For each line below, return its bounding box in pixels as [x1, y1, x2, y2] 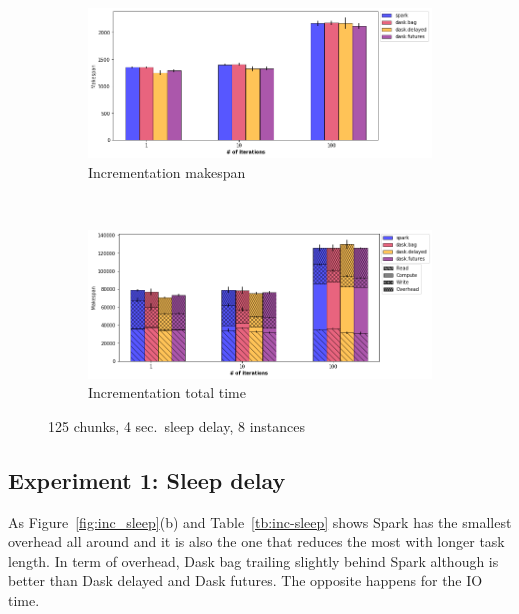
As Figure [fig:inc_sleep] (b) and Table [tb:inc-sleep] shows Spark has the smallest [8, 511, 512, 532]
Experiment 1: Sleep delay [8, 464, 286, 495]
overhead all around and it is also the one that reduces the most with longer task [8, 531, 505, 552]
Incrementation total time [88, 382, 246, 403]
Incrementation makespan [88, 162, 246, 182]
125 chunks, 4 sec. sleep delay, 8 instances [48, 415, 306, 436]
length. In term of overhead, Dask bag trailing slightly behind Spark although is [8, 550, 499, 571]
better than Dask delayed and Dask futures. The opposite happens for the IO [8, 570, 483, 591]
